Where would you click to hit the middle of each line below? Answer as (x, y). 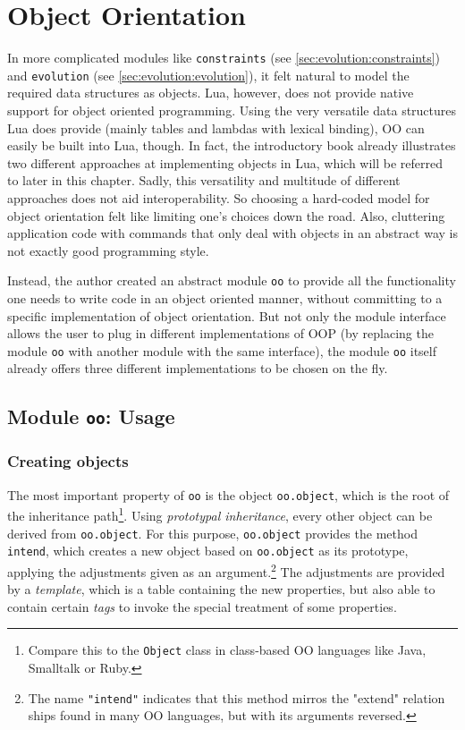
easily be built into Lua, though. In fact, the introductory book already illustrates (232, 145)
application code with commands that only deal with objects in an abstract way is (232, 233)
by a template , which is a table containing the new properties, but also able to (221, 589)
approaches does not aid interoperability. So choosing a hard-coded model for (219, 198)
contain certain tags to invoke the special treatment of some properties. (202, 606)
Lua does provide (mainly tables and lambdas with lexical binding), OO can (216, 127)
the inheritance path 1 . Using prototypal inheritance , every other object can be (220, 514)
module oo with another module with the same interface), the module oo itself (222, 350)
